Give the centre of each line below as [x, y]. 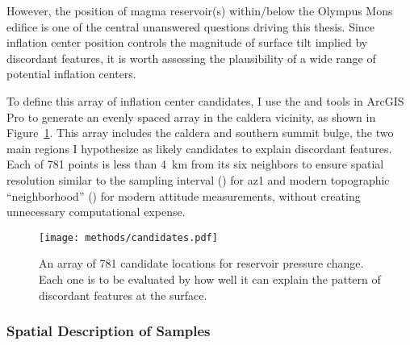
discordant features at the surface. [123, 295]
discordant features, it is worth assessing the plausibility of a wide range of [191, 58]
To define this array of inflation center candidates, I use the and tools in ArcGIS [205, 100]
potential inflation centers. [71, 74]
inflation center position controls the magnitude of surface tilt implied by [187, 42]
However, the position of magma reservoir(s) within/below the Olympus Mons [200, 10]
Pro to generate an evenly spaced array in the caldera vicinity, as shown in [191, 116]
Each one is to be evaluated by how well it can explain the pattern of [210, 278]
